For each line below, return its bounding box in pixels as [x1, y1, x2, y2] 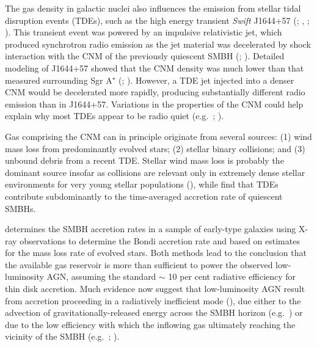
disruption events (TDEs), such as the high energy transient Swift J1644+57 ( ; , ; [5, 13, 310, 26]
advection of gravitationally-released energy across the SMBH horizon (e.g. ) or [5, 306, 303, 319]
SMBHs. [5, 202, 36, 214]
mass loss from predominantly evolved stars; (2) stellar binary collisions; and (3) [5, 142, 305, 155]
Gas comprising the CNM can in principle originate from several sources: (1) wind [5, 130, 312, 142]
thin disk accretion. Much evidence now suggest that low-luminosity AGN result [5, 282, 305, 295]
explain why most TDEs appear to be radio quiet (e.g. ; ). [5, 109, 224, 122]
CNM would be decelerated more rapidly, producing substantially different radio [5, 86, 305, 98]
